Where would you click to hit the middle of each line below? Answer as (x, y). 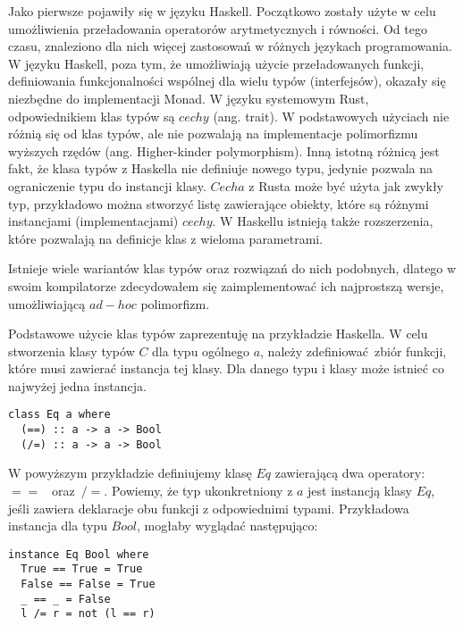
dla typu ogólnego (201, 351)
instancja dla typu (58, 526)
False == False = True (88, 584)
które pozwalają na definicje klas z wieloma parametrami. (166, 238)
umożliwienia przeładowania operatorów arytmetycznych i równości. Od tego (218, 28)
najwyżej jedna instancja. (77, 385)
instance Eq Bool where (79, 554)
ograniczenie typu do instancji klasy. (107, 185)
